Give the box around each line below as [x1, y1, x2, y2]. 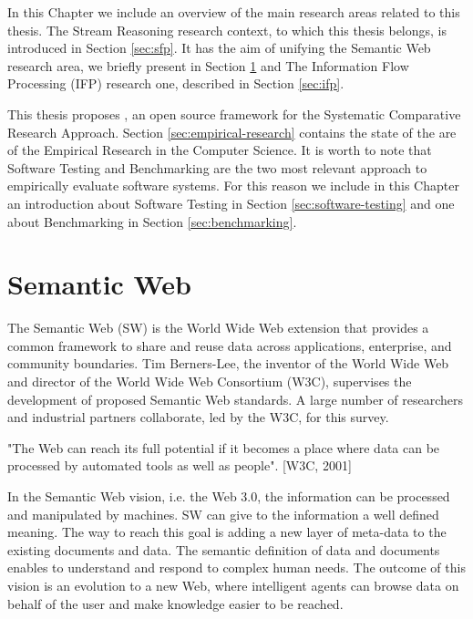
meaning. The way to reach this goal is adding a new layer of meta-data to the [7, 522, 447, 542]
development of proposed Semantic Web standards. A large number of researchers [7, 389, 463, 408]
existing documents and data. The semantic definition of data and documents [7, 540, 440, 559]
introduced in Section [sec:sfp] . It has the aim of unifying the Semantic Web [7, 38, 431, 57]
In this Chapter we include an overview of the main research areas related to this [7, 3, 460, 21]
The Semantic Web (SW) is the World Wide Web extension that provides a [7, 318, 429, 337]
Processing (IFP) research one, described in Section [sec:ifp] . [7, 74, 344, 93]
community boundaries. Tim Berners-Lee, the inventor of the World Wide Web [7, 354, 449, 373]
